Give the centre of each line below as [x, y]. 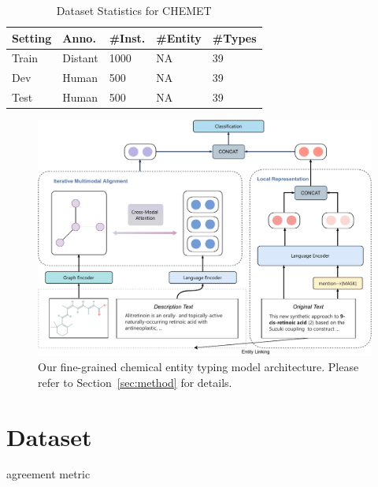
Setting [32, 37]
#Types [234, 37]
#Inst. [127, 37]
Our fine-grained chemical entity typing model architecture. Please [198, 367]
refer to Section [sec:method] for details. [135, 382]
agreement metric [48, 474]
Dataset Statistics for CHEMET [134, 10]
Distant [80, 58]
